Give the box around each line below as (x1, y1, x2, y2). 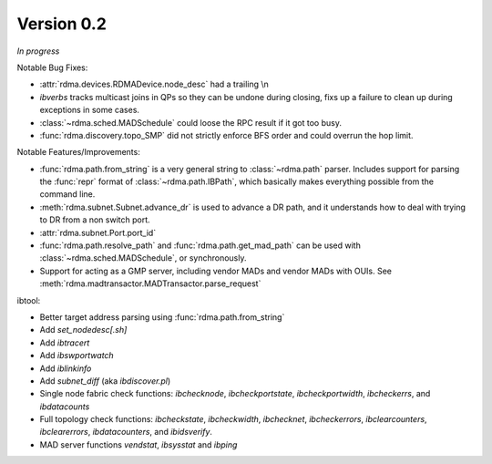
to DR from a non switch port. (39, 214, 150, 225)
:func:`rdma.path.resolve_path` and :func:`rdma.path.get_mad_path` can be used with (39, 240, 362, 251)
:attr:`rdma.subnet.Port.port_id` (39, 227, 157, 238)
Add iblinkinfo (39, 363, 92, 374)
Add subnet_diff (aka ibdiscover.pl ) (39, 375, 171, 387)
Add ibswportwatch (39, 350, 114, 361)
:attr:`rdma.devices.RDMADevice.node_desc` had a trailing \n (39, 78, 269, 90)
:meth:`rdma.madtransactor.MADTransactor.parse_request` (39, 278, 261, 289)
